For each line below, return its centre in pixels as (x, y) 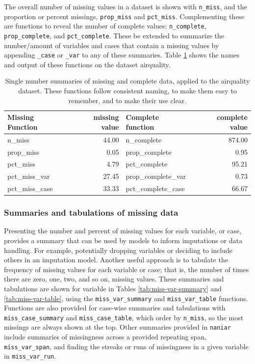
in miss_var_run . (30, 356)
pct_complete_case (155, 188)
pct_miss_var (29, 176)
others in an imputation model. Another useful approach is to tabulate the (116, 260)
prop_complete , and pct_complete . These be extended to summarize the (114, 35)
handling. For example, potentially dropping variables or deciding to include (118, 250)
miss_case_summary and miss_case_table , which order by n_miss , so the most (124, 317)
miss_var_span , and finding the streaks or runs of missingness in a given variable (126, 346)
